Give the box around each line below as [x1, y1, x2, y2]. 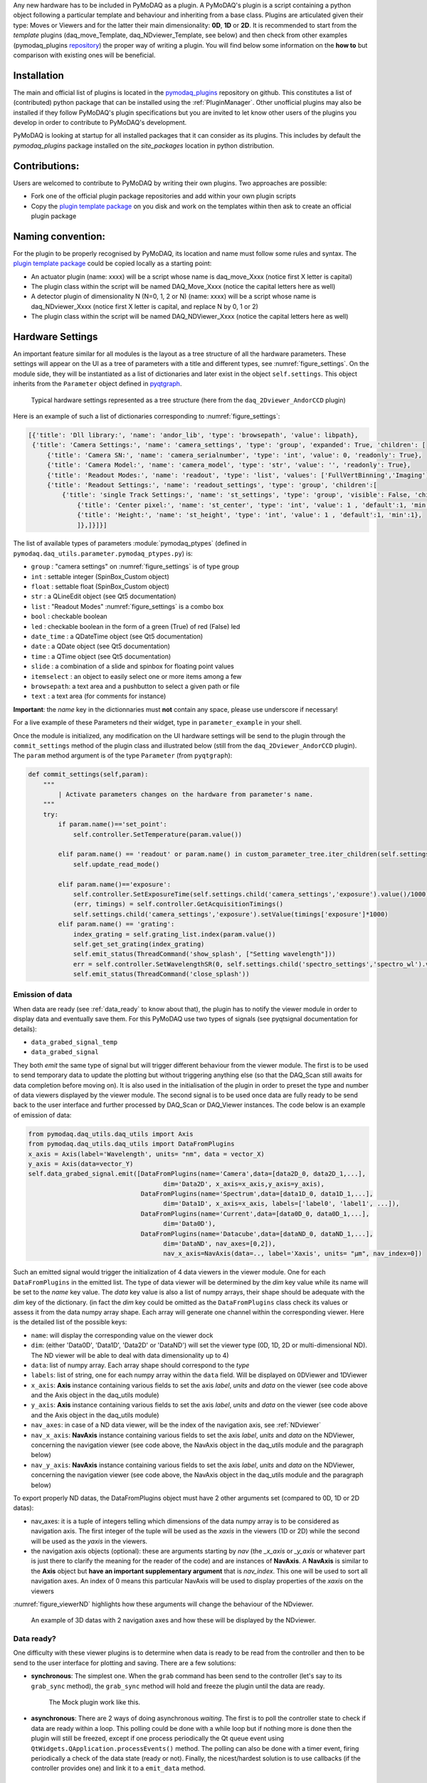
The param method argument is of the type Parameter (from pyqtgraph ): [13, 751, 233, 760]
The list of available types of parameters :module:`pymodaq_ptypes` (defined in [13, 539, 247, 548]
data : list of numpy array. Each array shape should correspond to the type [31, 1361, 250, 1369]
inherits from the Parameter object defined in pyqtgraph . [13, 379, 182, 388]
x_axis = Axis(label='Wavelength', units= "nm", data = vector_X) [28, 1150, 265, 1158]
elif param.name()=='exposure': [58, 880, 171, 888]
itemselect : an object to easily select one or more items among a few [31, 672, 242, 680]
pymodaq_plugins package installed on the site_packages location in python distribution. [13, 141, 274, 150]
